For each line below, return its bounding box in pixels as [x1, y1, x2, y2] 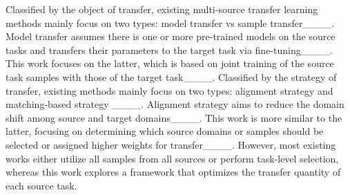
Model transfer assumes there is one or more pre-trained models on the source [6, 29, 336, 44]
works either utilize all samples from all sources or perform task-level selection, [6, 151, 339, 165]
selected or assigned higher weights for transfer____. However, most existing [6, 137, 336, 151]
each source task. [6, 178, 77, 192]
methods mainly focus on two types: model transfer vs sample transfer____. [6, 15, 335, 30]
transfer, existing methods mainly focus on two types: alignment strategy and [6, 83, 333, 98]
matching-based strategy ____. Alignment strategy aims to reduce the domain [6, 97, 344, 111]
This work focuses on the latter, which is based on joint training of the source [6, 56, 334, 71]
